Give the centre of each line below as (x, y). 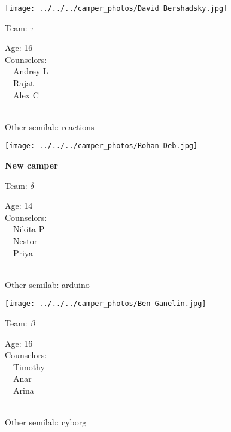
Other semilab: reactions (50, 126)
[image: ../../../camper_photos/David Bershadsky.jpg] (116, 8)
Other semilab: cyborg (46, 422)
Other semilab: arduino (47, 284)
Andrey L (31, 71)
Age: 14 (19, 205)
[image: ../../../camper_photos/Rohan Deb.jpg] (101, 146)
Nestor (25, 241)
